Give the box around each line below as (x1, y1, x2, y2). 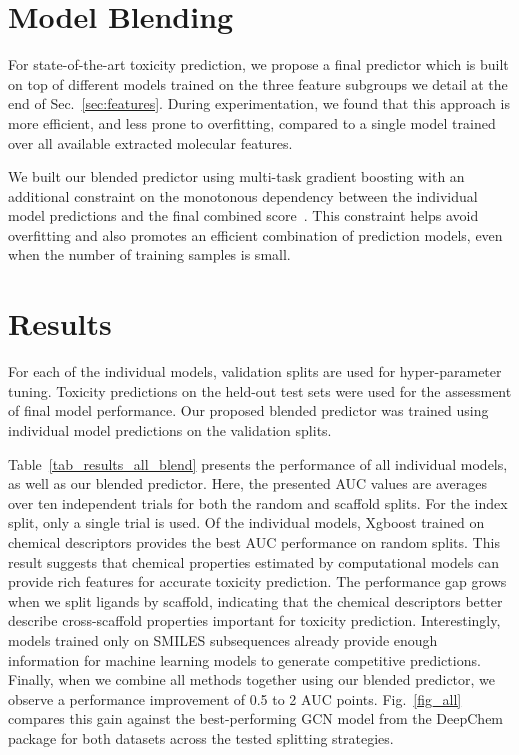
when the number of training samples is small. (8, 244, 291, 265)
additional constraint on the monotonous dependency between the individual (8, 185, 478, 206)
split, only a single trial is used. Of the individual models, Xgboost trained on (8, 512, 485, 533)
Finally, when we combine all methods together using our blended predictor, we (8, 669, 496, 690)
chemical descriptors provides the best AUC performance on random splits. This (8, 531, 500, 552)
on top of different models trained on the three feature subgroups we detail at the (8, 73, 508, 94)
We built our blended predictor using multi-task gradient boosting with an (8, 166, 465, 187)
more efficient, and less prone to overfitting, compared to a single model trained (8, 112, 496, 133)
